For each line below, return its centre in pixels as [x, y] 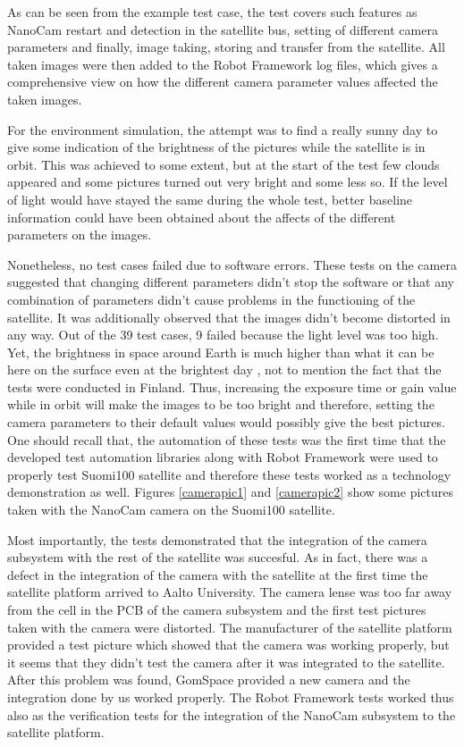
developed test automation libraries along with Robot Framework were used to [223, 457]
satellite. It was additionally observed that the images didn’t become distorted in [229, 317]
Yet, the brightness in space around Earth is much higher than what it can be [221, 352]
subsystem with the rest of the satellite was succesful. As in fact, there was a [218, 557]
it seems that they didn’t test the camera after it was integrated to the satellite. [226, 662]
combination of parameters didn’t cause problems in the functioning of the [211, 299]
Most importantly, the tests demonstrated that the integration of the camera [217, 539]
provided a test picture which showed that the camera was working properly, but [228, 645]
